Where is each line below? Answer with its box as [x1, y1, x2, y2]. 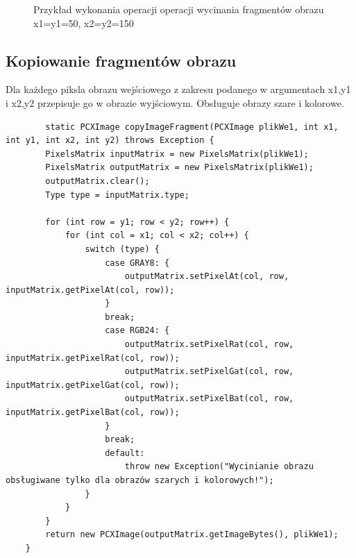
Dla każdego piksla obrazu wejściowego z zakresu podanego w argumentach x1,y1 [6, 82, 351, 96]
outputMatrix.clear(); [45, 176, 150, 186]
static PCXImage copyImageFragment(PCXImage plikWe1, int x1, [45, 121, 339, 132]
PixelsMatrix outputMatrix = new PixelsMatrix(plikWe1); [45, 162, 314, 173]
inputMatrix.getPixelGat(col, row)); [6, 380, 180, 390]
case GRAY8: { [105, 257, 170, 268]
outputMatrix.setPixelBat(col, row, [124, 394, 294, 404]
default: [105, 448, 145, 458]
